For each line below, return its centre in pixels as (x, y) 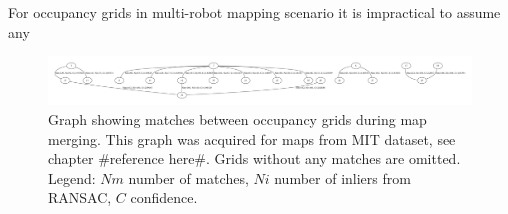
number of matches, (188, 177)
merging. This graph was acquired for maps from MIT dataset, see (252, 138)
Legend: (72, 177)
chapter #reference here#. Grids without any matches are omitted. (254, 158)
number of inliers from (342, 177)
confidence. (164, 197)
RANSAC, (80, 197)
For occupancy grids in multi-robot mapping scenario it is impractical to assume (254, 12)
